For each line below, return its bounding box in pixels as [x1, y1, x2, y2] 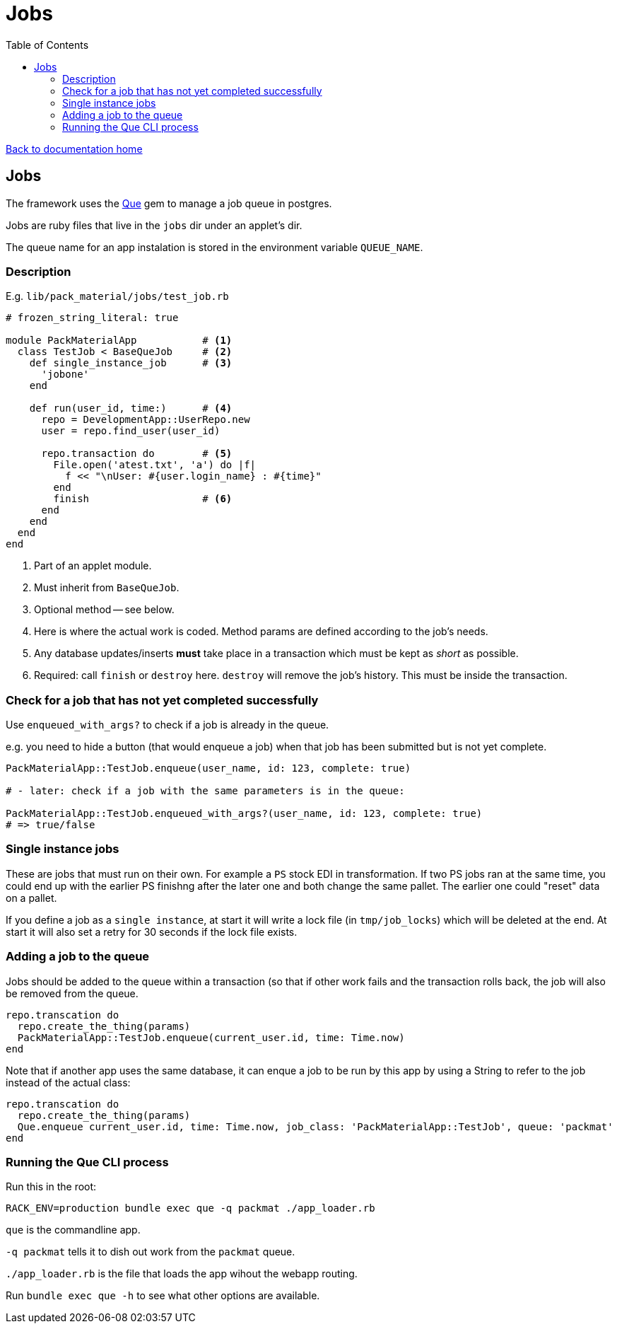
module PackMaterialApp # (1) [6, 335, 233, 347]
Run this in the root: [6, 1180, 97, 1193]
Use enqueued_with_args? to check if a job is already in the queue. [6, 719, 329, 731]
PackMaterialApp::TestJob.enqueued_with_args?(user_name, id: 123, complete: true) [6, 808, 483, 820]
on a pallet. [6, 891, 57, 904]
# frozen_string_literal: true [6, 312, 179, 324]
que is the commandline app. [6, 1224, 141, 1236]
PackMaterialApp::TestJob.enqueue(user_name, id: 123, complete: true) [6, 762, 411, 774]
